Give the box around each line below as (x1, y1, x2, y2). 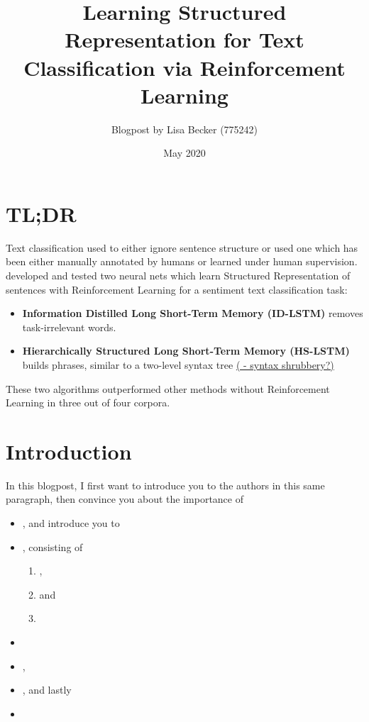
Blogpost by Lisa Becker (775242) (111, 121, 258, 136)
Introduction (6, 436, 132, 465)
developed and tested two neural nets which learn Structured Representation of (6, 268, 351, 282)
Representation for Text (65, 25, 304, 54)
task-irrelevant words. (22, 319, 116, 334)
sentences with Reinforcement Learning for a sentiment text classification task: (6, 282, 348, 296)
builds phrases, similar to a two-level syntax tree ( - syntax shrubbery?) (22, 357, 334, 372)
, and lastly (22, 682, 72, 697)
